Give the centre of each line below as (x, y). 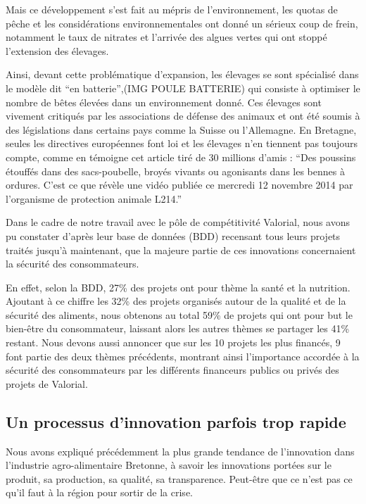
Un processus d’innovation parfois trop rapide (176, 421)
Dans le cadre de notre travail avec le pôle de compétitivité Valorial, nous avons (178, 222)
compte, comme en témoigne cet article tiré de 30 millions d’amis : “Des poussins (181, 157)
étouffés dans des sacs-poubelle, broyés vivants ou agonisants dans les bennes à (175, 171)
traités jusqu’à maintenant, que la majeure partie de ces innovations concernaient (181, 250)
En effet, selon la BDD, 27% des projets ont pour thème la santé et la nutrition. (178, 287)
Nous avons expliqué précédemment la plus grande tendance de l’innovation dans (180, 451)
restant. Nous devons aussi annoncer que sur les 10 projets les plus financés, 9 (173, 342)
